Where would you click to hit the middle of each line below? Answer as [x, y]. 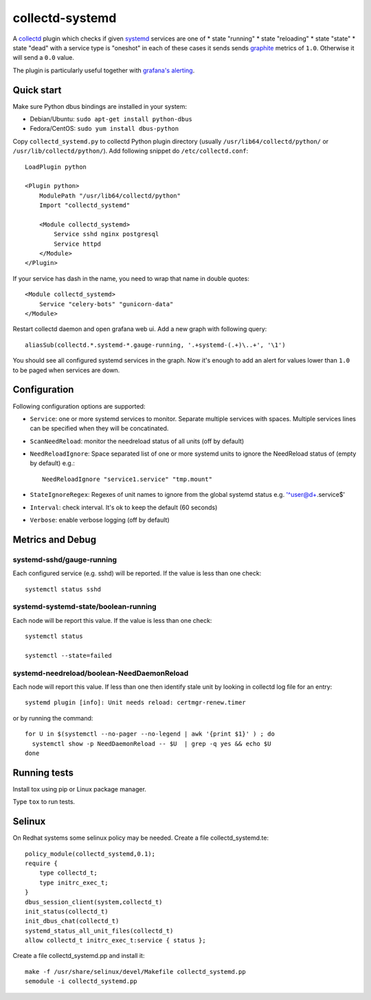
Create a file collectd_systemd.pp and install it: [79, 956]
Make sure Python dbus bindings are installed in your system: [100, 106]
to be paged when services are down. [66, 370]
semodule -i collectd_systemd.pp [81, 981]
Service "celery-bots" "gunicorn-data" [106, 304]
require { [41, 863]
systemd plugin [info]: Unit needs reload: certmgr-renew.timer [136, 703]
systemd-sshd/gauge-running [65, 560]
